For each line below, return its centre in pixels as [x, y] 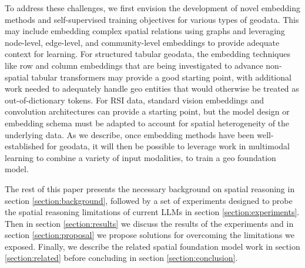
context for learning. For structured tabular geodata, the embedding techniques [148, 54]
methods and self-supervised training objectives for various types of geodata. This [152, 19]
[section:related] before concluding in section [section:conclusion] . [121, 258]
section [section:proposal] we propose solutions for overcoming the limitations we [150, 235]
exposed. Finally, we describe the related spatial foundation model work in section [152, 246]
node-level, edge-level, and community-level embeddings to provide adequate [142, 42]
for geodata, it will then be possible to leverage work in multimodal [168, 146]
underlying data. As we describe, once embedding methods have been [130, 134]
